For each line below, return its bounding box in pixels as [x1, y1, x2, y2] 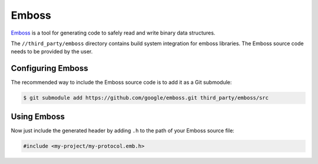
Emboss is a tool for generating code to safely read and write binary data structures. [11, 29, 216, 36]
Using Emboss [11, 111, 65, 121]
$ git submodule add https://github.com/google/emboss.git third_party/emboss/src [23, 94, 269, 101]
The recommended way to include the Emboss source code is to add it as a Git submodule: [11, 79, 232, 86]
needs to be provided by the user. [11, 48, 93, 55]
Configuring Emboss [11, 63, 88, 73]
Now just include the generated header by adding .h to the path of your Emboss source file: [11, 127, 235, 134]
